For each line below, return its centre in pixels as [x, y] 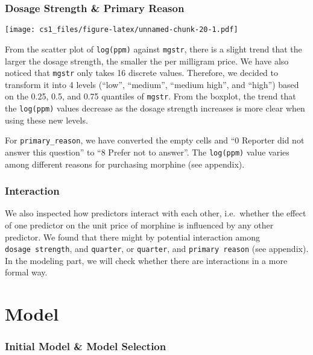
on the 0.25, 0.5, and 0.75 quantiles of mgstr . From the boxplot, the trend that [150, 96]
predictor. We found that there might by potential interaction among [132, 237]
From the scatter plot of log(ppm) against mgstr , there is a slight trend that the [153, 49]
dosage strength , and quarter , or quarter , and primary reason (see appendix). [157, 249]
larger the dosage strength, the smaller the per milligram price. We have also [147, 61]
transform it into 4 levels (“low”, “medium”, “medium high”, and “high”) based [152, 84]
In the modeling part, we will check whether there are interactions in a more [146, 260]
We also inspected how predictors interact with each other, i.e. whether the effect [156, 213]
